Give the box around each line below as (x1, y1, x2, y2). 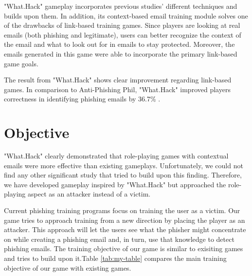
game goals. (4, 58, 38, 68)
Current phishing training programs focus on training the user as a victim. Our (4, 205, 240, 216)
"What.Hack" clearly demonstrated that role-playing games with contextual (4, 151, 229, 161)
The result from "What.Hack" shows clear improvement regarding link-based (4, 75, 232, 85)
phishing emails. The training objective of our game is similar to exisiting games (4, 243, 243, 254)
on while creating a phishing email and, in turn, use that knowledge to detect (4, 234, 234, 244)
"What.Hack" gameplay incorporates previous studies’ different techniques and (4, 1, 237, 11)
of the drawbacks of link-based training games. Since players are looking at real (4, 20, 240, 30)
